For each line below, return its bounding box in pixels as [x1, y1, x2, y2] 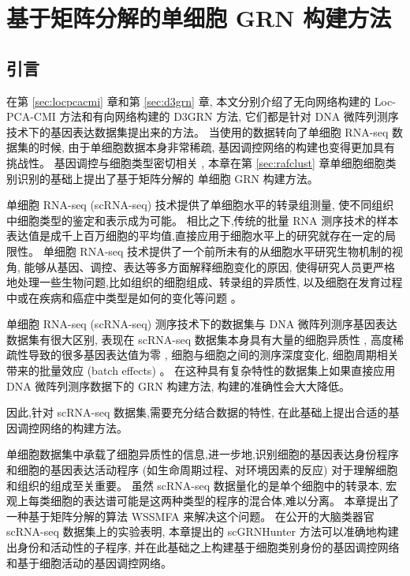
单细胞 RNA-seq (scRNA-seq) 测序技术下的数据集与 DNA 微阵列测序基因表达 [6, 316, 397, 332]
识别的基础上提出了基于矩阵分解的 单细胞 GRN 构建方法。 [17, 170, 319, 186]
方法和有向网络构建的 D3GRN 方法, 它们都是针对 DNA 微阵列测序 [59, 108, 399, 125]
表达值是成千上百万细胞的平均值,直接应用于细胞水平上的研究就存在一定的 [6, 227, 385, 244]
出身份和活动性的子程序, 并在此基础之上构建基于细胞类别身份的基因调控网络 [6, 539, 400, 555]
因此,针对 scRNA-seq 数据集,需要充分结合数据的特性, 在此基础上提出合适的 [6, 404, 389, 421]
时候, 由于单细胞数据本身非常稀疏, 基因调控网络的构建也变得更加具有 [39, 139, 396, 155]
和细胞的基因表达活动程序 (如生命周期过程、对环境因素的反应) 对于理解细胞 [6, 462, 398, 478]
